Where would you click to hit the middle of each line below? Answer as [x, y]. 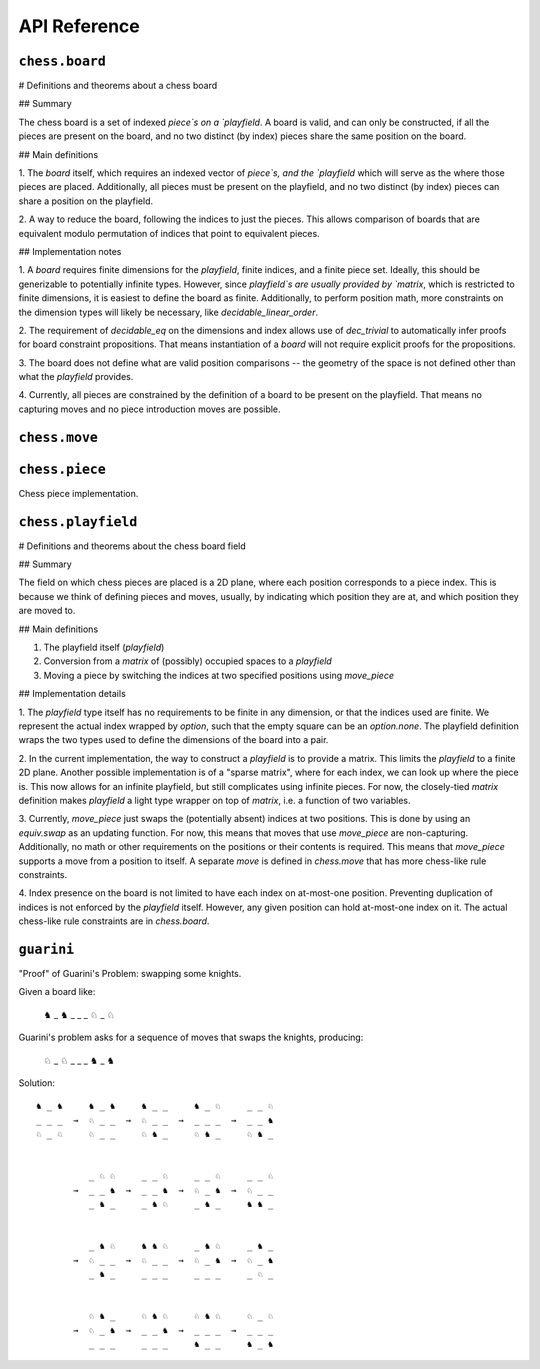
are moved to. [47, 611]
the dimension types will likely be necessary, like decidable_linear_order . [168, 312]
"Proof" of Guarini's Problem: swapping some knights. [130, 973]
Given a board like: [57, 992]
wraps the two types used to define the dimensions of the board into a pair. [173, 740]
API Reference [79, 26]
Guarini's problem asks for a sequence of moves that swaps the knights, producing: [191, 1037]
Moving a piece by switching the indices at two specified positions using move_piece [219, 675]
